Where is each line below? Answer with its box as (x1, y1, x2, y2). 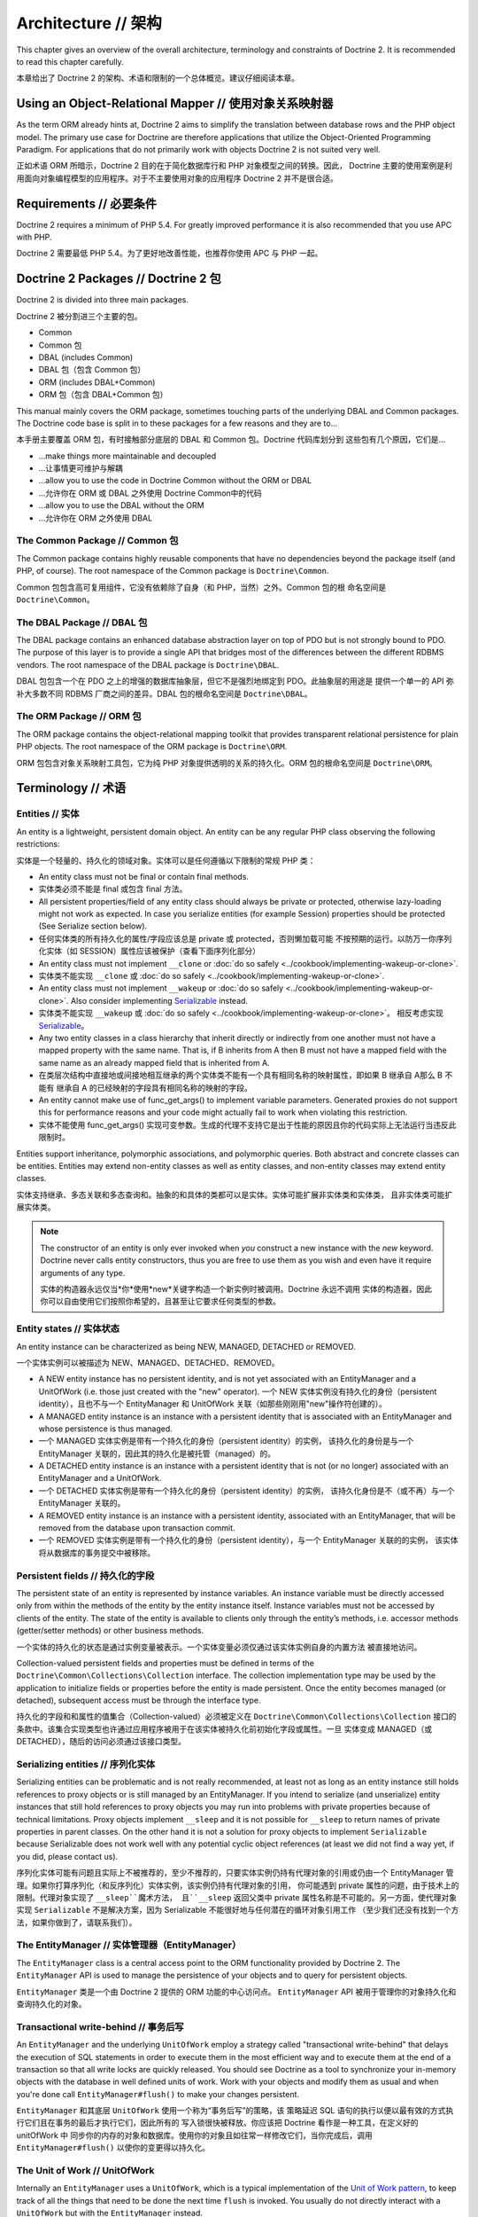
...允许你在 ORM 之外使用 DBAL (38, 513, 153, 523)
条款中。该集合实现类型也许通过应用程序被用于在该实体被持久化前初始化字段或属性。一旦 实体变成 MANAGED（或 (16, 1723, 433, 1734)
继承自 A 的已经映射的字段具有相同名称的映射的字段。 (56, 1082, 252, 1093)
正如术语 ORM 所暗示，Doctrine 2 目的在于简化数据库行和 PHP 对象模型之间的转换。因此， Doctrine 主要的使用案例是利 (16, 161, 453, 171)
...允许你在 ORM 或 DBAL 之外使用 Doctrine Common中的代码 (38, 488, 263, 498)
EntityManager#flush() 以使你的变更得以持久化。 (16, 2143, 210, 2153)
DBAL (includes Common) (38, 351, 134, 363)
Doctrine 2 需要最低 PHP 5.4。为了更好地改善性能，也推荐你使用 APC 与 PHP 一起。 (16, 248, 323, 259)
